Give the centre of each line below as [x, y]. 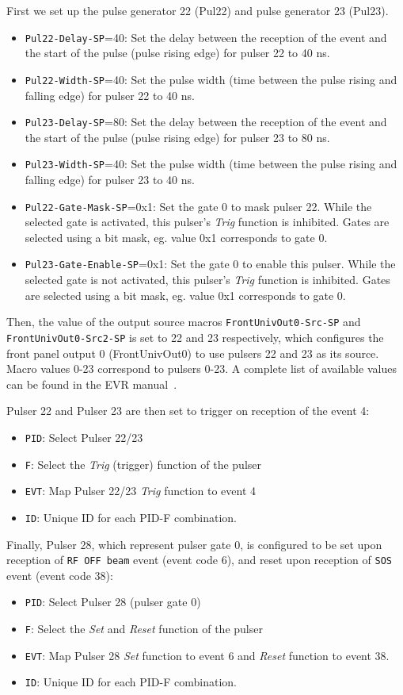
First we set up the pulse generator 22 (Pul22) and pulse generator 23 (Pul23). [198, 10]
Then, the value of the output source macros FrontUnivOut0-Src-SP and [184, 322]
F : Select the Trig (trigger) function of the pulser [143, 464]
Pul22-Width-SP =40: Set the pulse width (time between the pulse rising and [211, 79]
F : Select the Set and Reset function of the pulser [144, 629]
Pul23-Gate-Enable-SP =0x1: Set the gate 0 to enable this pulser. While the [210, 264]
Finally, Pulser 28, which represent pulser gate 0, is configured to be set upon [194, 544]
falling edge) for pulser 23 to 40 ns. [110, 179]
